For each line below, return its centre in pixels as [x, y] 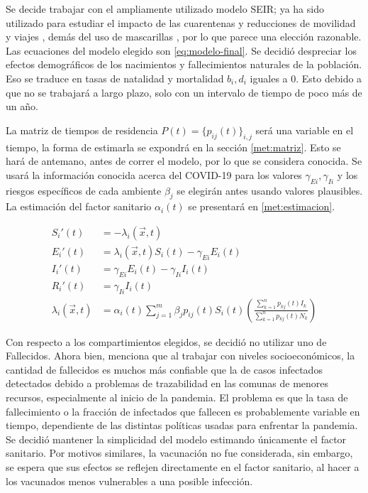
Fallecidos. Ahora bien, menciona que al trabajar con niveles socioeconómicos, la [180, 356]
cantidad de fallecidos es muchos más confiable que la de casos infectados [164, 369]
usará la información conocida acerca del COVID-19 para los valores [154, 174]
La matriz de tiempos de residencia [82, 130]
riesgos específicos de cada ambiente [84, 190]
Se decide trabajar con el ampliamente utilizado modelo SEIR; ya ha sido [165, 9]
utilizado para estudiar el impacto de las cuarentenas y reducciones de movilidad [181, 22]
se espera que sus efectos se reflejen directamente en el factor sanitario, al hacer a [183, 467]
